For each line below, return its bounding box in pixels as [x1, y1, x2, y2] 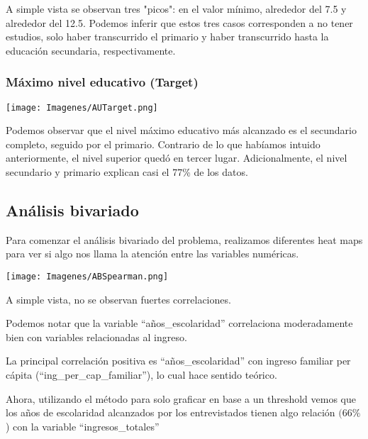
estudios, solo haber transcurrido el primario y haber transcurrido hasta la [6, 29, 329, 44]
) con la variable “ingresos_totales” [6, 418, 160, 433]
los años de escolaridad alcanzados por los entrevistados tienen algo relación [6, 405, 335, 420]
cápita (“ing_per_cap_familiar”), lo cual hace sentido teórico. [6, 367, 277, 382]
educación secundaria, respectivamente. [6, 43, 176, 57]
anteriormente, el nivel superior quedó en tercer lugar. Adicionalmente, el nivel [6, 150, 347, 165]
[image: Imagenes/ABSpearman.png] [6, 272, 169, 282]
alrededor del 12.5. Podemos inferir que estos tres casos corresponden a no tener [6, 15, 353, 30]
